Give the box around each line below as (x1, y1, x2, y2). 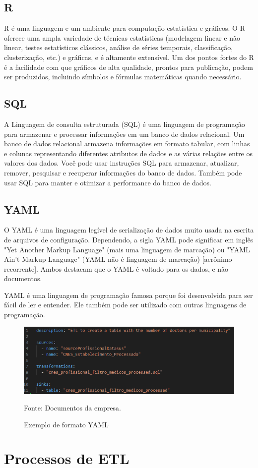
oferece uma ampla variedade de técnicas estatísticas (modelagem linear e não (4, 32, 240, 43)
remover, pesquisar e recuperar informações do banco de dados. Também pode (4, 167, 242, 177)
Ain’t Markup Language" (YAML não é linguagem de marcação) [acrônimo (4, 254, 232, 264)
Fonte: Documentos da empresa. (24, 403, 121, 413)
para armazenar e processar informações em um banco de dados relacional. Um (4, 128, 245, 139)
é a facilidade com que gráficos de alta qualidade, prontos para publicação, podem (4, 61, 253, 72)
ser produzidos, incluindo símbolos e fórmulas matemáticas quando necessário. (4, 71, 242, 82)
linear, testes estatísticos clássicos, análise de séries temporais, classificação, (4, 42, 233, 53)
